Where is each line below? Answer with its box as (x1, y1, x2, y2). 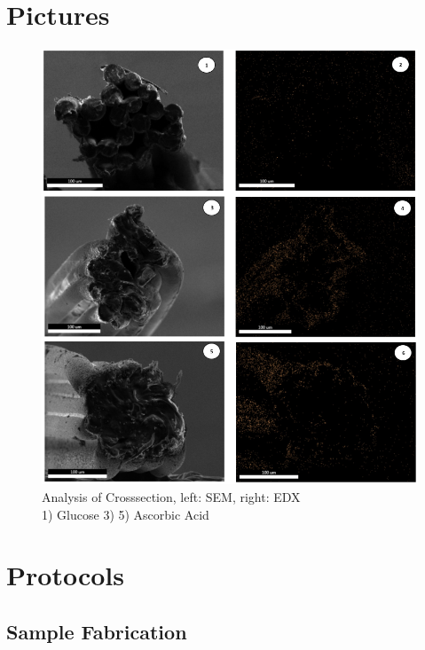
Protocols (6, 557, 124, 593)
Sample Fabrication (6, 618, 187, 645)
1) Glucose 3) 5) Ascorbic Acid (42, 505, 209, 523)
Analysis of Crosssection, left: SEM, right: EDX (42, 488, 301, 506)
